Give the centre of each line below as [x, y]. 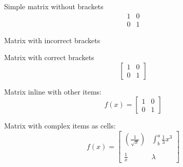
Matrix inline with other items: [53, 91]
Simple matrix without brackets [54, 6]
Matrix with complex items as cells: [60, 126]
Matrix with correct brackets [49, 57]
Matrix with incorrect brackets [52, 40]
